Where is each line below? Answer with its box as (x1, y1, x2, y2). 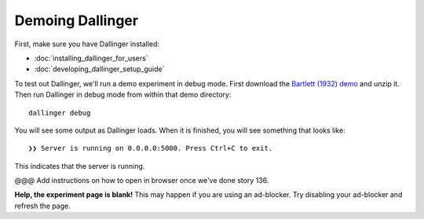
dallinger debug (28, 108, 91, 117)
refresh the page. (14, 201, 71, 210)
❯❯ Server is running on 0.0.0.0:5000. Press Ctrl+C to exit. (28, 144, 273, 153)
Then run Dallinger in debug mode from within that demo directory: (14, 90, 232, 100)
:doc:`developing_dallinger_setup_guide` (34, 64, 165, 74)
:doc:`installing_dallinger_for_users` (34, 53, 148, 63)
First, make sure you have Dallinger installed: (14, 39, 160, 49)
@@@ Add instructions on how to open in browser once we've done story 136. (14, 176, 269, 185)
